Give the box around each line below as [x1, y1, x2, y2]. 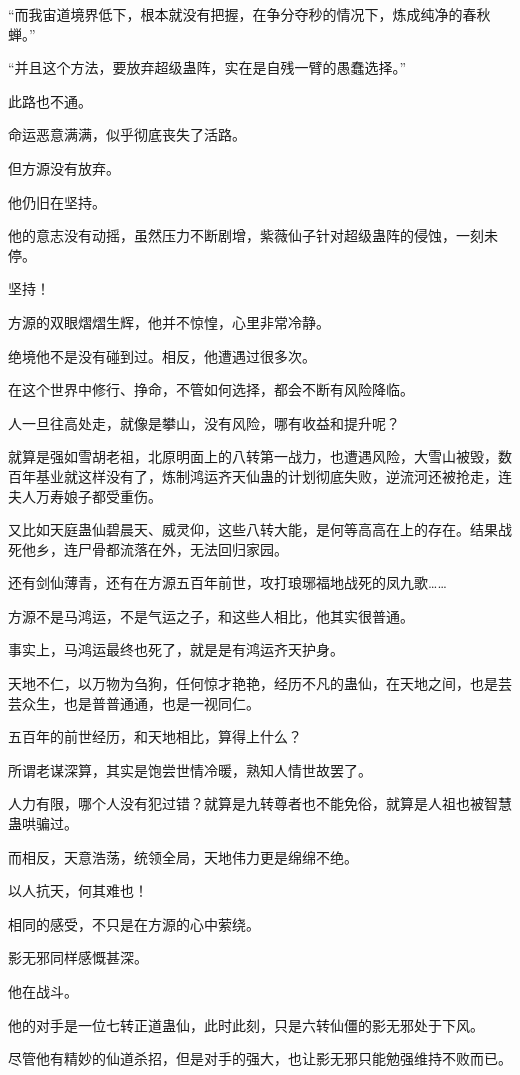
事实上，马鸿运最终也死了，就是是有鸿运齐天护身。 [8, 639, 344, 660]
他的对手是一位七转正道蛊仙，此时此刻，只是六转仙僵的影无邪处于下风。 [8, 1014, 484, 1035]
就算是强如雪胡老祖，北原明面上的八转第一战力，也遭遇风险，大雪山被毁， [8, 446, 498, 467]
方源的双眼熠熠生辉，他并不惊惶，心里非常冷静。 [8, 311, 330, 332]
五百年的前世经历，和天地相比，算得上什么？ [8, 726, 302, 747]
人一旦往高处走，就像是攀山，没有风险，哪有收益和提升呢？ [8, 412, 400, 433]
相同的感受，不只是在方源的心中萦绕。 [8, 913, 260, 934]
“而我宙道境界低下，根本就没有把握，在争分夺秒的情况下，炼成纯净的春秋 [8, 4, 491, 24]
